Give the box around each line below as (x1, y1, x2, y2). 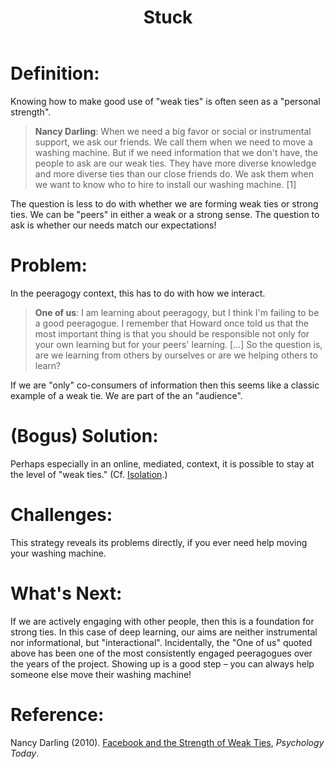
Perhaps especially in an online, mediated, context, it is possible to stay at (10, 457, 315, 470)
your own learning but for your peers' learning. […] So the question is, (34, 338, 323, 350)
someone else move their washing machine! (10, 668, 192, 680)
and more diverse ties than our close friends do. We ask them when (34, 167, 314, 180)
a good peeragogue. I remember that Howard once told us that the (34, 317, 310, 329)
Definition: (10, 62, 100, 85)
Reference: (10, 703, 105, 726)
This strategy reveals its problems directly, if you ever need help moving (10, 536, 308, 548)
